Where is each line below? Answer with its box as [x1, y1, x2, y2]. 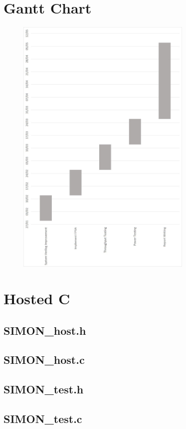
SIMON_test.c [3, 410, 82, 426]
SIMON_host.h [3, 322, 86, 338]
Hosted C [3, 288, 70, 309]
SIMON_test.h [3, 381, 84, 397]
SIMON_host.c [3, 352, 85, 367]
